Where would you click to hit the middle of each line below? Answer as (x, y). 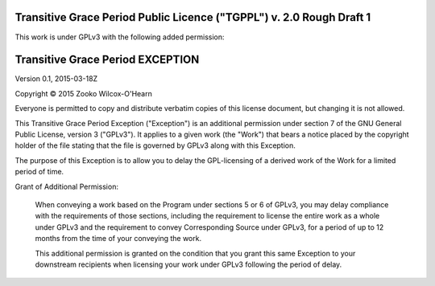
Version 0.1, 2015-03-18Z (56, 79)
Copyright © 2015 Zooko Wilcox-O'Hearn (83, 93)
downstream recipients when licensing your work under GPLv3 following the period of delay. (188, 264)
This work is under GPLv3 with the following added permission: (120, 37)
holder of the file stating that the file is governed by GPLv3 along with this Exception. (155, 145)
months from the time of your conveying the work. (118, 239)
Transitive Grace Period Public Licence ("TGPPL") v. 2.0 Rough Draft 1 (193, 17)
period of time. (39, 172)
